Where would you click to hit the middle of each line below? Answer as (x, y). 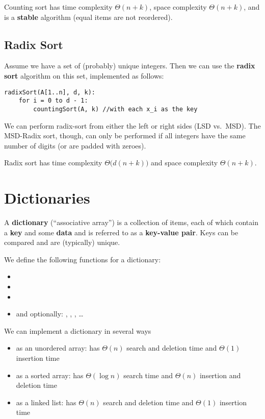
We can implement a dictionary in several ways (78, 330)
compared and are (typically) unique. (62, 242)
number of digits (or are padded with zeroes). (75, 145)
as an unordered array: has (58, 348)
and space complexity (184, 163)
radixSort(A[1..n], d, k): (50, 92)
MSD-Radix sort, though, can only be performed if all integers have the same (125, 135)
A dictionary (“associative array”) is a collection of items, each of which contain (131, 222)
